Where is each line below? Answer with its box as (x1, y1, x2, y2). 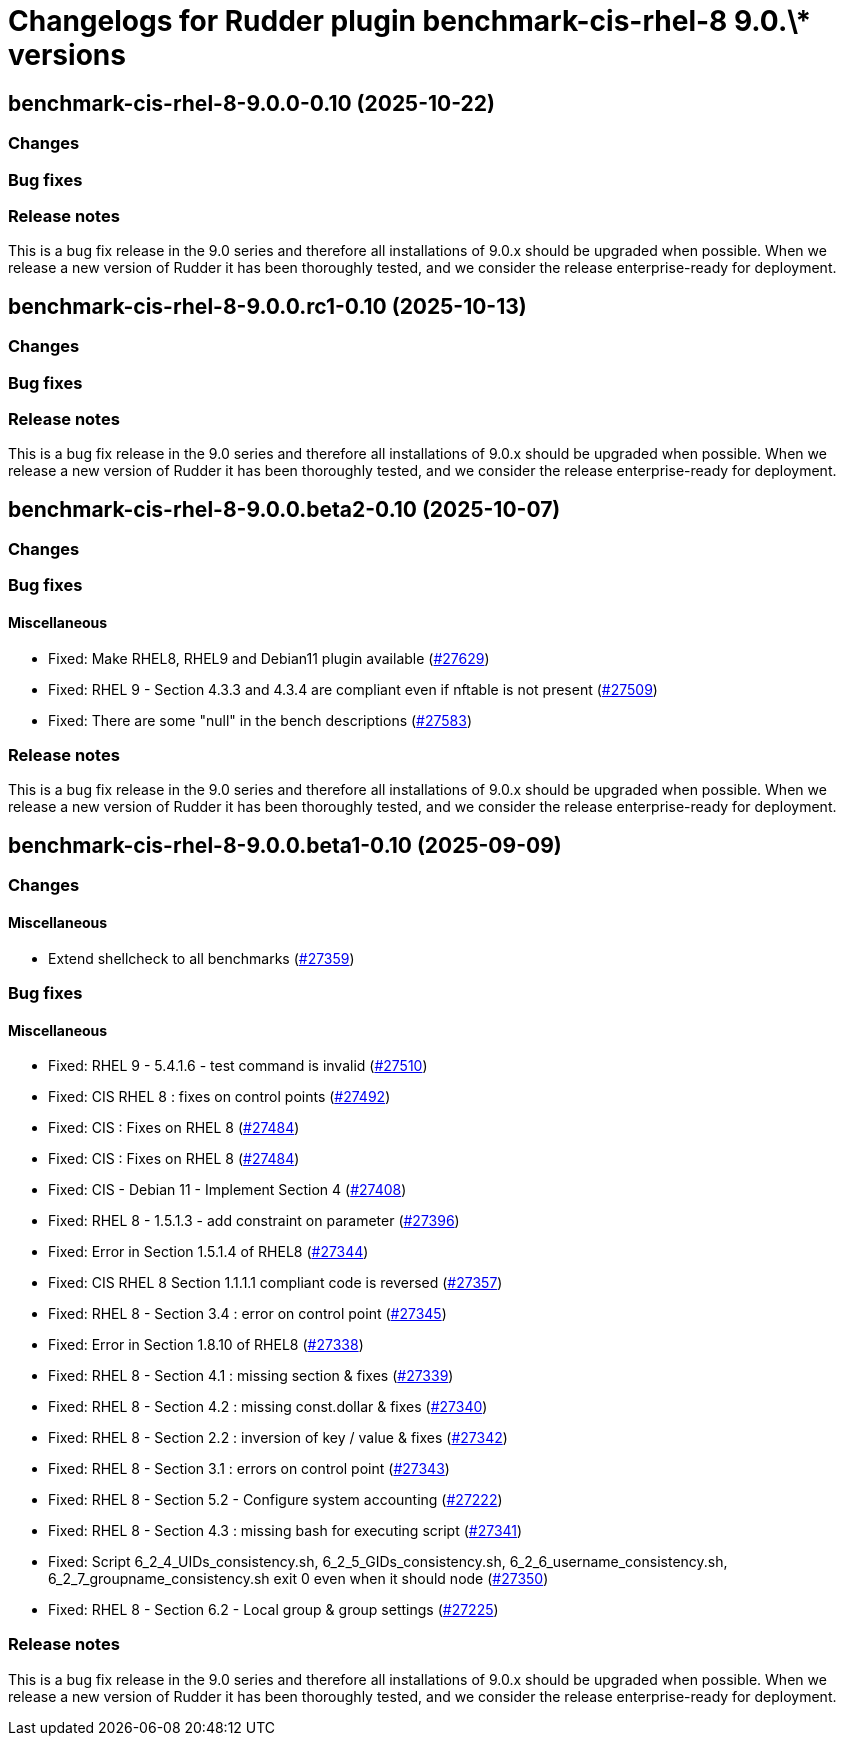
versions (8, 38, 126, 72)
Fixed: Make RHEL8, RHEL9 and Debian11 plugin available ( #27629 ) (48, 649, 490, 667)
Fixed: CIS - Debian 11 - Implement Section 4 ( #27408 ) (48, 1181, 407, 1199)
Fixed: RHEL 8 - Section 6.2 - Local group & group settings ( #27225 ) (48, 1601, 499, 1619)
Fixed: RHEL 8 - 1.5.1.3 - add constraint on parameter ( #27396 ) (48, 1212, 460, 1230)
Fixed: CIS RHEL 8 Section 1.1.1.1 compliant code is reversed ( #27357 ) (48, 1274, 503, 1292)
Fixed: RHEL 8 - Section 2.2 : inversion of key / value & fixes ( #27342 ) (48, 1429, 508, 1447)
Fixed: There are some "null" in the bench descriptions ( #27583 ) (48, 711, 473, 729)
